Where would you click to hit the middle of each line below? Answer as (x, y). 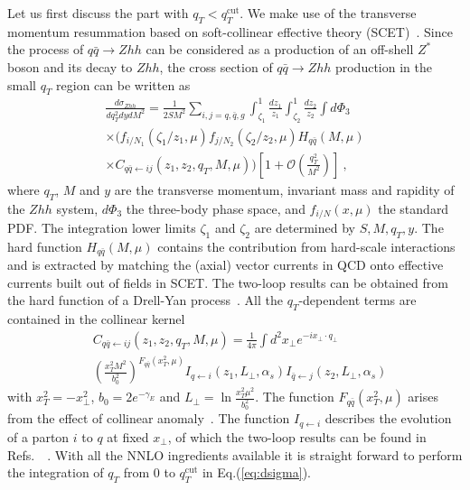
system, (77, 208)
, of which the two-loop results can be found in (297, 436)
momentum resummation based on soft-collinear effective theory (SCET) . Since (230, 31)
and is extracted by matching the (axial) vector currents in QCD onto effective (226, 265)
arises (423, 397)
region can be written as (123, 84)
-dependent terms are (357, 300)
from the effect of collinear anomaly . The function (149, 418)
